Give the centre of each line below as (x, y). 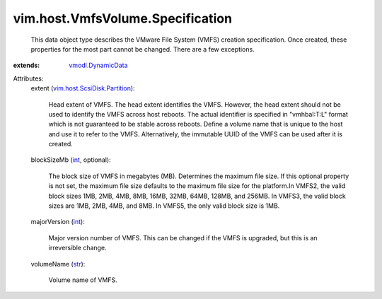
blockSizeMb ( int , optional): (71, 160)
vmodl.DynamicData (98, 65)
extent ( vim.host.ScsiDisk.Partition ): (83, 88)
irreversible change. (77, 248)
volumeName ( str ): (58, 264)
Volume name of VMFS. (83, 280)
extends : (27, 65)
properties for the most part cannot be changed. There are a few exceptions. (143, 49)
